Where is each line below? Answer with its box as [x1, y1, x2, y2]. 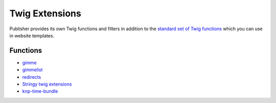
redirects [22, 74, 41, 80]
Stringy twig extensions [22, 81, 72, 87]
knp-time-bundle [22, 88, 58, 94]
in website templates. [9, 32, 55, 38]
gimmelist [22, 67, 43, 73]
